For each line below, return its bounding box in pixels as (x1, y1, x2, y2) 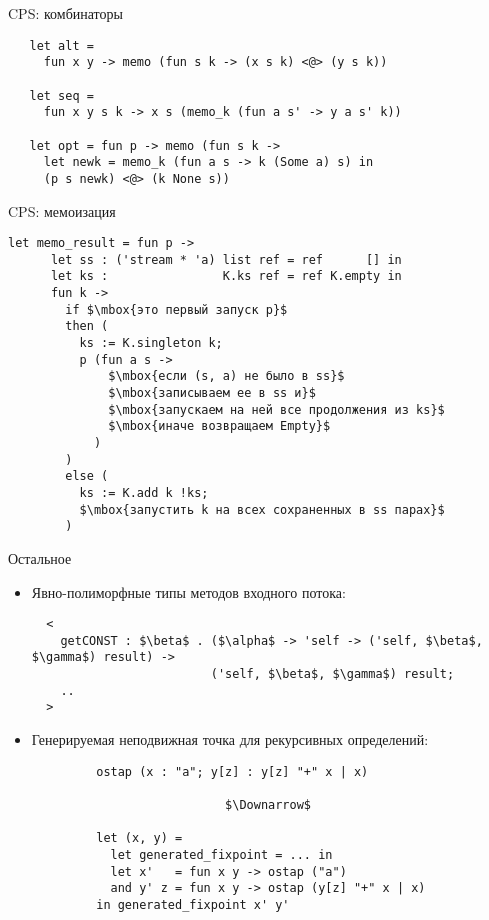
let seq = (29, 88, 94, 103)
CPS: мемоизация (8, 200, 116, 221)
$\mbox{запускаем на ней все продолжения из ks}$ (108, 402, 445, 417)
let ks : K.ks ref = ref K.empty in (50, 269, 402, 284)
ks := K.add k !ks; (79, 485, 209, 500)
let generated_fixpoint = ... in (110, 847, 333, 862)
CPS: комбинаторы (8, 3, 123, 23)
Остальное (8, 547, 72, 568)
